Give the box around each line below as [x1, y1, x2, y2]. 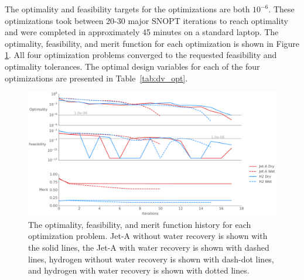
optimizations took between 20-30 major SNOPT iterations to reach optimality [5, 14, 288, 26]
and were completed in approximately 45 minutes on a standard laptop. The [5, 26, 279, 38]
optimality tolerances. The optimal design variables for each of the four [5, 60, 260, 72]
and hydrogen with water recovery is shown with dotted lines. [28, 264, 250, 276]
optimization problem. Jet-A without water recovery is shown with [28, 230, 268, 242]
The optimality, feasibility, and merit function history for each [28, 218, 251, 230]
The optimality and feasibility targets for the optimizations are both [5, 3, 250, 15]
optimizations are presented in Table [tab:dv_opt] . [5, 71, 188, 84]
